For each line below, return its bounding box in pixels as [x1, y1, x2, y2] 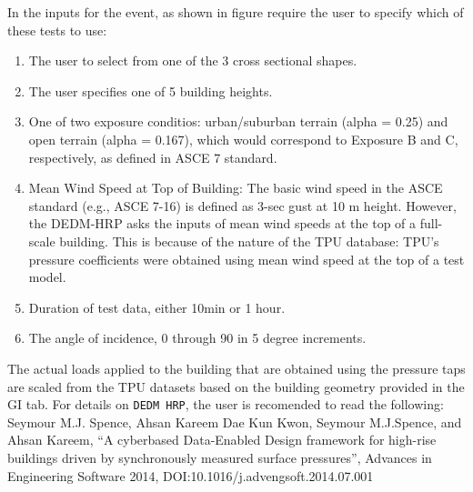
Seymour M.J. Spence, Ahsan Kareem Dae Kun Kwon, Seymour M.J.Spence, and [7, 412, 462, 431]
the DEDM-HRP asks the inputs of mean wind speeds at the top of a [28, 214, 417, 233]
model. [28, 267, 66, 286]
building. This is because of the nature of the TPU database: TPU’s [59, 231, 439, 250]
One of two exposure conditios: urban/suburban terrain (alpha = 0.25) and [28, 112, 448, 131]
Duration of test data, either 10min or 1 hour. [28, 297, 286, 316]
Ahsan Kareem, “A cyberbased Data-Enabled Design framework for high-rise [7, 430, 437, 449]
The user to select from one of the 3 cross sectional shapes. [28, 51, 357, 70]
